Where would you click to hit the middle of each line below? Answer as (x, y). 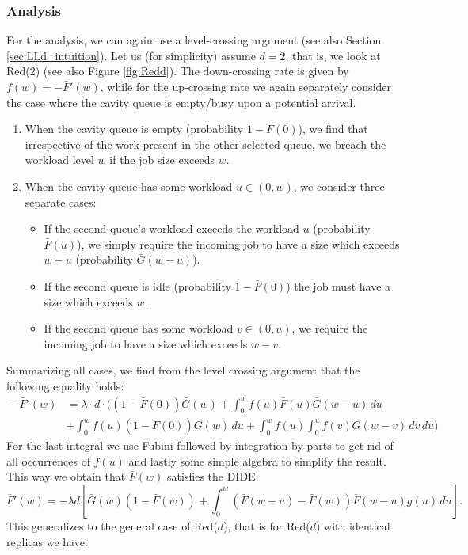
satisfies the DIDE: (213, 476)
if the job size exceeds (162, 160)
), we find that (333, 129)
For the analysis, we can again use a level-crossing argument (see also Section (194, 40)
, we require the (330, 328)
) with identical (353, 525)
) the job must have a (339, 285)
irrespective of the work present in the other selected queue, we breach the (205, 144)
